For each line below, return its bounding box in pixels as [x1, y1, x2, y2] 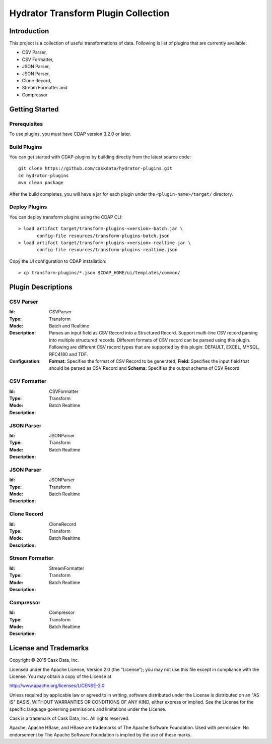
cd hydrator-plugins [18, 173, 69, 179]
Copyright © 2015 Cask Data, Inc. [9, 657, 79, 663]
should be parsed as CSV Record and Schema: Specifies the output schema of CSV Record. [49, 365, 241, 371]
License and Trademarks [9, 644, 89, 653]
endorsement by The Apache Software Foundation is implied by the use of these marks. [9, 731, 192, 737]
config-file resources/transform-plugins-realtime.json [37, 247, 178, 253]
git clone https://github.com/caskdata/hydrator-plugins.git [18, 165, 172, 171]
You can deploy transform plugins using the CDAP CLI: [9, 214, 123, 220]
